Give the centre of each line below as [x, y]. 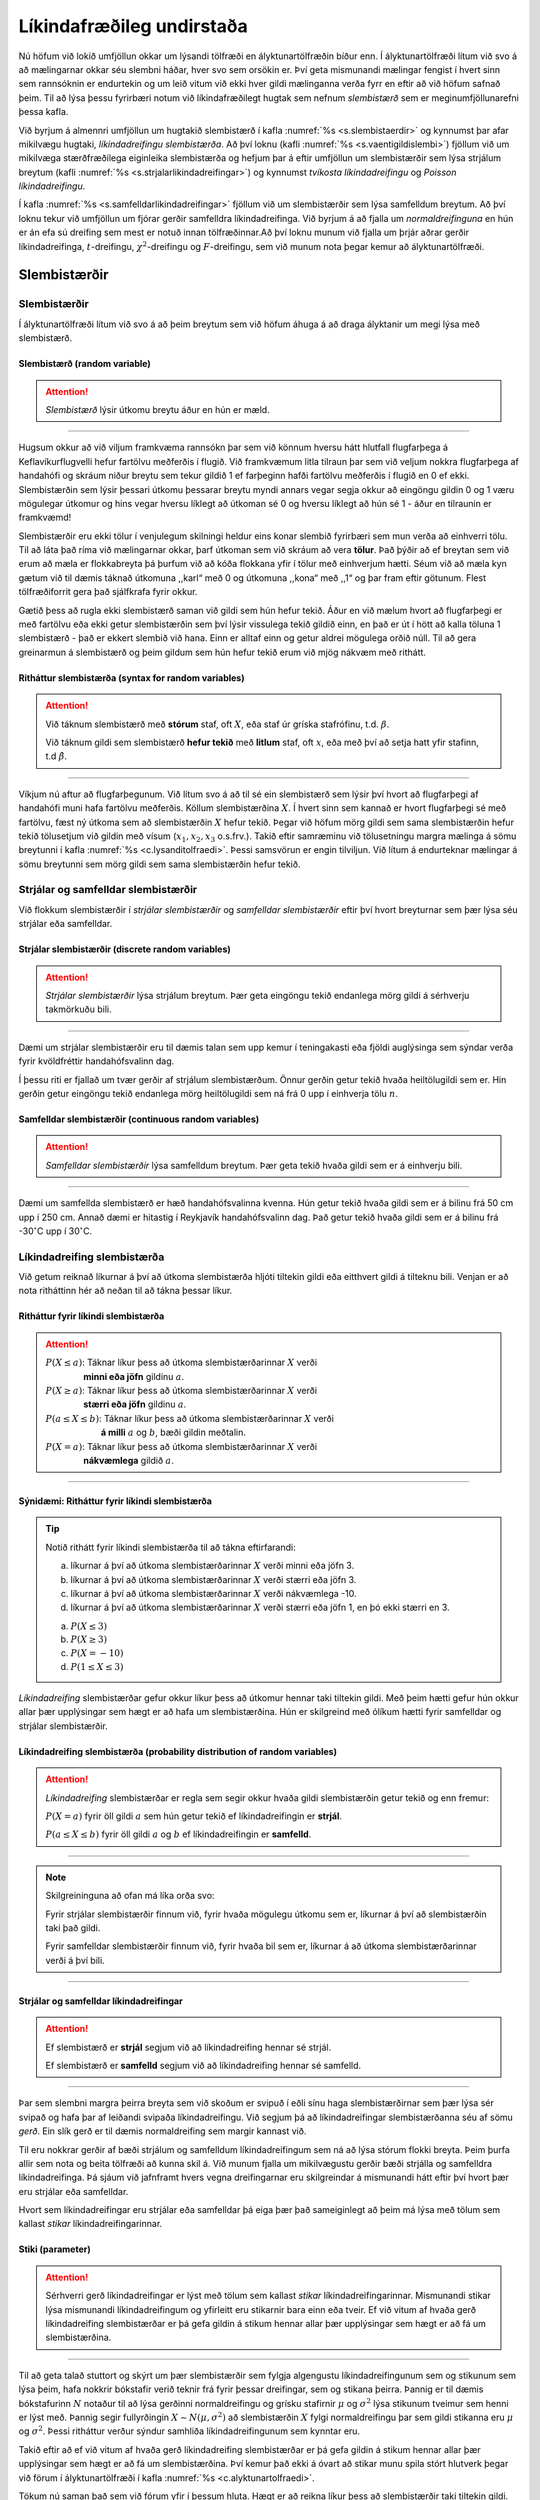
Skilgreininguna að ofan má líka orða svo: [130, 1896]
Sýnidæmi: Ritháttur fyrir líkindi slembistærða [115, 1501]
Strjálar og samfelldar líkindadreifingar [101, 2001]
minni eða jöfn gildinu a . [134, 1376]
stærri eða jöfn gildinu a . [135, 1404]
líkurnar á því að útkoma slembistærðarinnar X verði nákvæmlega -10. [213, 1593]
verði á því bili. [75, 1960]
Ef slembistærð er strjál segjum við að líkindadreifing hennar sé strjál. [188, 2047]
